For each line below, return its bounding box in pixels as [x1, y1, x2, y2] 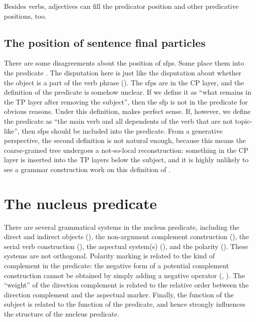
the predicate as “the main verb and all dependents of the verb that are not [4, 115, 233, 126]
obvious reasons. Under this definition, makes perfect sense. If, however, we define [4, 106, 251, 116]
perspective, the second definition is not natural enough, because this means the [4, 135, 246, 145]
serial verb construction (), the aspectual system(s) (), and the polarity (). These [4, 241, 248, 251]
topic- [235, 115, 253, 126]
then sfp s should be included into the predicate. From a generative [22, 125, 223, 136]
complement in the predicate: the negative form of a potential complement [4, 260, 229, 271]
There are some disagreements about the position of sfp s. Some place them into [4, 58, 244, 68]
